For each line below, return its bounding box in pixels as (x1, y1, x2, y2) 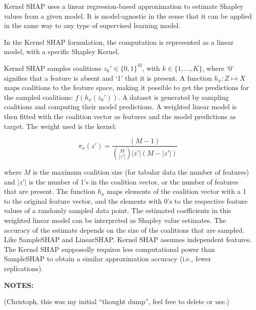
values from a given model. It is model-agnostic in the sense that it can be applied (4, 10, 252, 21)
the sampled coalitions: (4, 92, 73, 102)
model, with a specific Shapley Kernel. (4, 46, 120, 57)
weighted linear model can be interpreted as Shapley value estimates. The (4, 215, 226, 225)
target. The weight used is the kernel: (4, 121, 117, 131)
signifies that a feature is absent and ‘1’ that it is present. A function (4, 72, 212, 83)
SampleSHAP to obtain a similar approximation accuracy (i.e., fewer (4, 253, 211, 264)
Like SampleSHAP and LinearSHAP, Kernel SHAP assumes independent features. (4, 234, 252, 245)
